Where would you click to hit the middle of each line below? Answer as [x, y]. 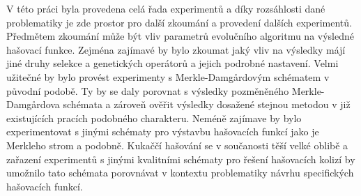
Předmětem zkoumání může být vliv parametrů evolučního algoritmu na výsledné [180, 36]
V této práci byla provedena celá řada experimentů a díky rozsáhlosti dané [166, 8]
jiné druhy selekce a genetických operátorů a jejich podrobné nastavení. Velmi [172, 63]
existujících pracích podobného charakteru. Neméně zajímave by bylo [154, 118]
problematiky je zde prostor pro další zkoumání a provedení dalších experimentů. [179, 22]
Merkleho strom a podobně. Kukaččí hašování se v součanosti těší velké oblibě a [177, 145]
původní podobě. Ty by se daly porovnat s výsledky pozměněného [148, 90]
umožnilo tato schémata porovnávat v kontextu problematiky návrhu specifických [180, 173]
